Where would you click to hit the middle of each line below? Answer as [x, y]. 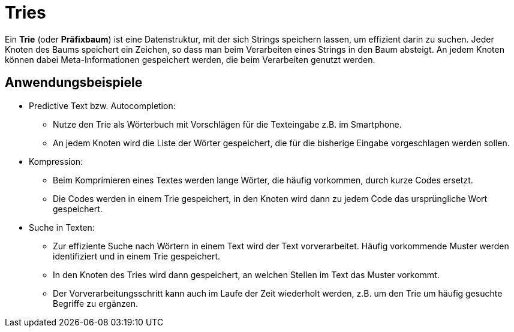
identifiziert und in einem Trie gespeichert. [137, 256]
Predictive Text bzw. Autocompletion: [102, 105]
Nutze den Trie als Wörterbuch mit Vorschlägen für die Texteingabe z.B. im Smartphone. [227, 124]
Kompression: [56, 161]
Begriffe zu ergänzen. [96, 303]
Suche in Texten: [62, 227]
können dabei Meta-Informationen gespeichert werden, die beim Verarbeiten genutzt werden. [190, 59]
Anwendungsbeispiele [74, 83]
